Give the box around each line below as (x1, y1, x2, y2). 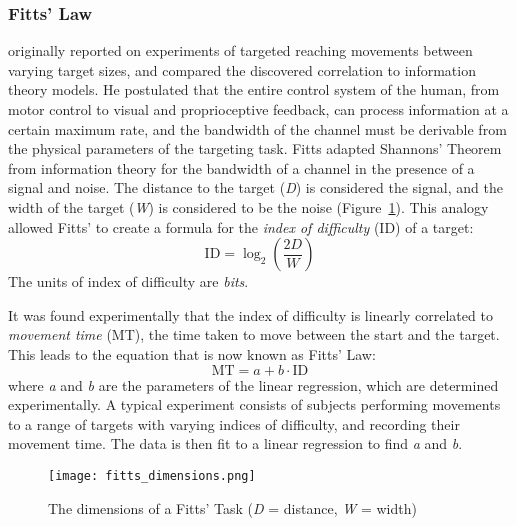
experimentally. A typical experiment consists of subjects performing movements (8, 394, 501, 415)
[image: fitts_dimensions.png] (48, 468, 256, 483)
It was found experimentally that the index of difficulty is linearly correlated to (8, 304, 493, 325)
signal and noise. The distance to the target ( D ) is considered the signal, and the (8, 177, 503, 198)
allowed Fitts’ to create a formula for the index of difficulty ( (8, 216, 380, 237)
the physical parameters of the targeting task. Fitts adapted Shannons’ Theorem (8, 138, 502, 159)
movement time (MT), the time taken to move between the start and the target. (8, 324, 500, 345)
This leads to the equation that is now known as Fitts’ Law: (8, 343, 376, 364)
